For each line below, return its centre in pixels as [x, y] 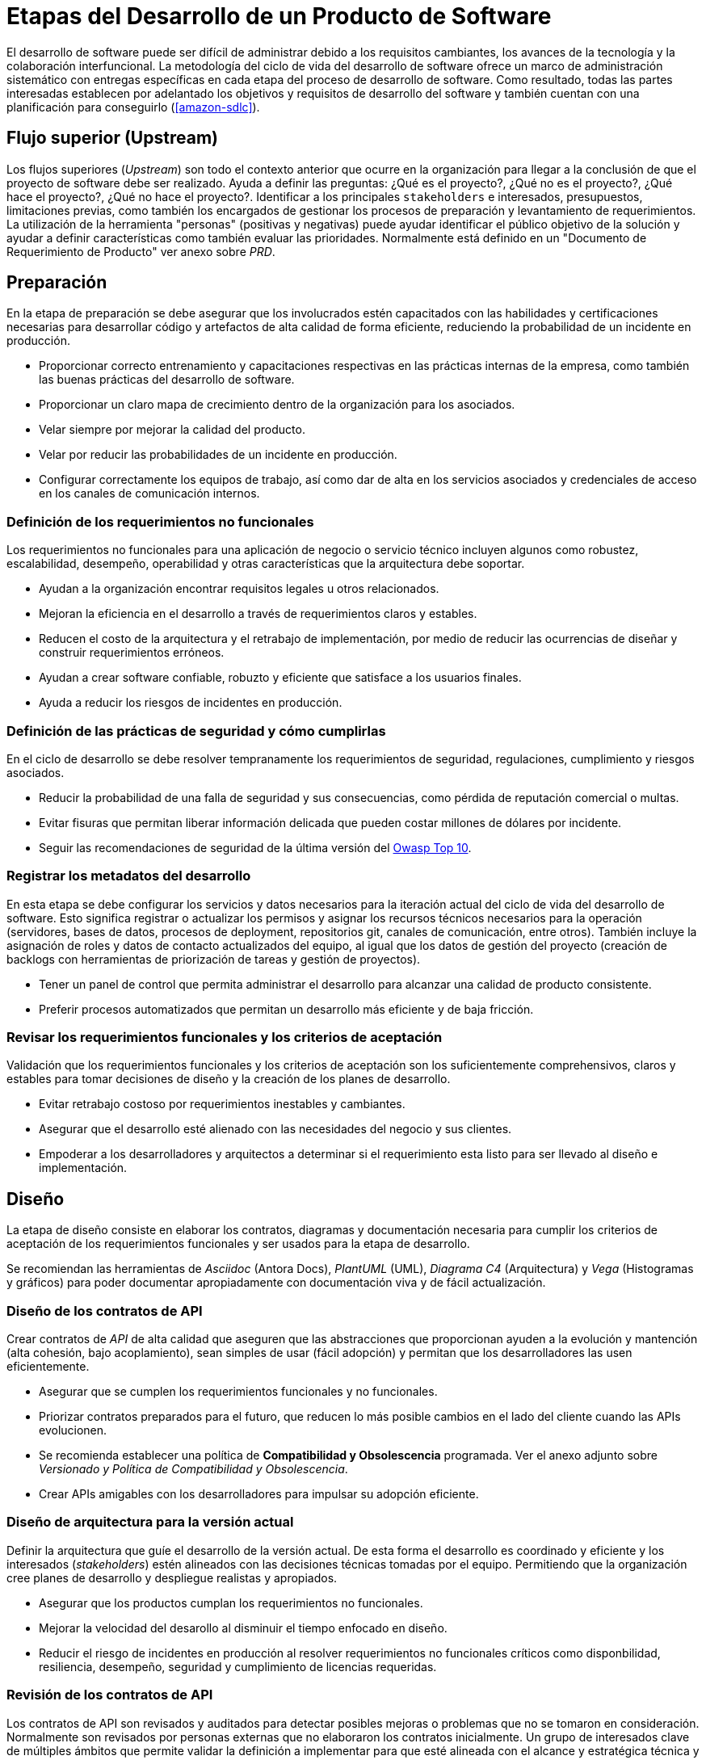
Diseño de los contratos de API [105, 1311]
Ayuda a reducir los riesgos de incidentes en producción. [191, 703]
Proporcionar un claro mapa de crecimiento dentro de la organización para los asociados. [277, 405]
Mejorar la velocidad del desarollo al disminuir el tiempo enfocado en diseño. [243, 1628]
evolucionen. [73, 1430]
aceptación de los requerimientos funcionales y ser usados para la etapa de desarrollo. [238, 1244]
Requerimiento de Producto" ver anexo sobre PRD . [141, 251]
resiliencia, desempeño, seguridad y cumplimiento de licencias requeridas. [238, 1666]
